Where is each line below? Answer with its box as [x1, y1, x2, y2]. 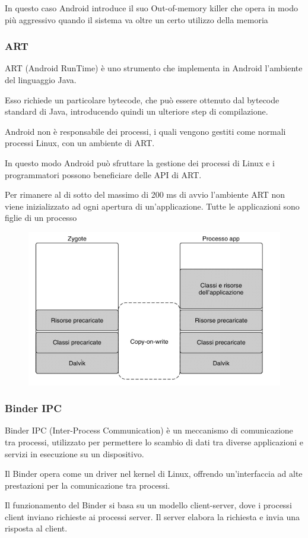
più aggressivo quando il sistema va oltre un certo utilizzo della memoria [5, 13, 268, 26]
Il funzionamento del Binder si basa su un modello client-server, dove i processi [5, 499, 292, 511]
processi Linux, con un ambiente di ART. [5, 137, 155, 149]
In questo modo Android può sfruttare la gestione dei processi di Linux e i [5, 156, 275, 169]
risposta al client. [5, 522, 68, 534]
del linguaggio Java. [5, 74, 77, 86]
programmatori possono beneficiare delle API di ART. [5, 168, 202, 181]
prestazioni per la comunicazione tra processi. [5, 479, 170, 491]
